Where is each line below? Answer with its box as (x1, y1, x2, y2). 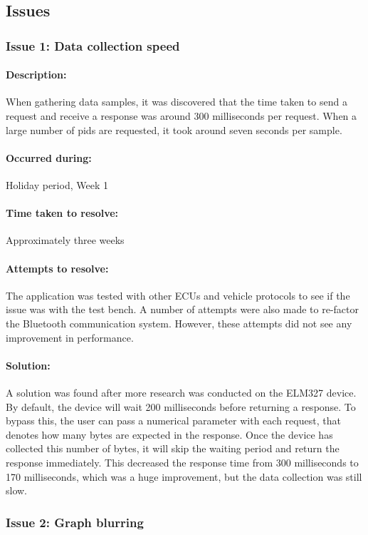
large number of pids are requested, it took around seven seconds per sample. (6, 122, 342, 137)
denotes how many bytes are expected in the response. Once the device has (6, 427, 333, 442)
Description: (6, 67, 67, 82)
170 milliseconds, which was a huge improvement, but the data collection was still (6, 469, 362, 484)
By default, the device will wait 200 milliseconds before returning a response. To (6, 399, 356, 414)
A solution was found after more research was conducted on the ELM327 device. (6, 384, 357, 399)
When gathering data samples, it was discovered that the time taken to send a (6, 94, 347, 109)
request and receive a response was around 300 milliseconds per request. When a (6, 108, 357, 123)
